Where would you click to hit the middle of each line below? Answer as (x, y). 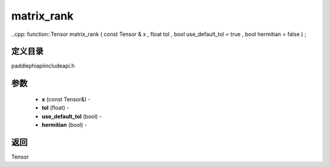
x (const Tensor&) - (66, 99)
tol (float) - (55, 108)
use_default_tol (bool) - (72, 116)
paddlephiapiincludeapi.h (43, 66)
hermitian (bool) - (65, 125)
